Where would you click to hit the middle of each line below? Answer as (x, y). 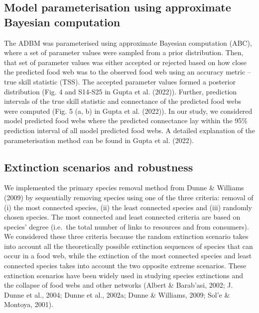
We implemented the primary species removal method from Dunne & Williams (124, 188)
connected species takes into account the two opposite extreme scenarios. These (125, 266)
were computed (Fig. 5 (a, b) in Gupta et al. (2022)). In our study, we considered (128, 111)
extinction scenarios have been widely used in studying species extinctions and (124, 275)
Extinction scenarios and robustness (99, 167)
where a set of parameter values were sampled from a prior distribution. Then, (124, 52)
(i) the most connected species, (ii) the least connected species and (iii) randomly (128, 207)
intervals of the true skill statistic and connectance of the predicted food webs (123, 101)
